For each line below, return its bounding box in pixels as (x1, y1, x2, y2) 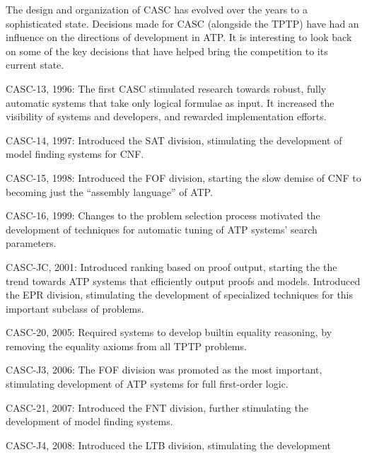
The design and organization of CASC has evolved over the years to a (6, 2, 308, 16)
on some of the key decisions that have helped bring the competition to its (6, 43, 328, 58)
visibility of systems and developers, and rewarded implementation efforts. (6, 109, 327, 124)
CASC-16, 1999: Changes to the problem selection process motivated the (6, 208, 320, 223)
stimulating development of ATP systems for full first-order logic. (6, 376, 289, 391)
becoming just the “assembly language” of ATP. (6, 184, 213, 199)
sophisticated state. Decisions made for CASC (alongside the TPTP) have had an (6, 16, 359, 30)
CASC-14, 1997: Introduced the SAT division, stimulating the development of (6, 132, 342, 147)
